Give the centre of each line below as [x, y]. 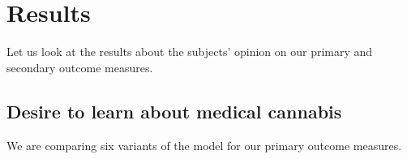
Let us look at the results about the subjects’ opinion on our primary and [190, 52]
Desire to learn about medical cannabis [174, 111]
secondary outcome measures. [80, 67]
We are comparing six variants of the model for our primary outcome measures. [204, 145]
